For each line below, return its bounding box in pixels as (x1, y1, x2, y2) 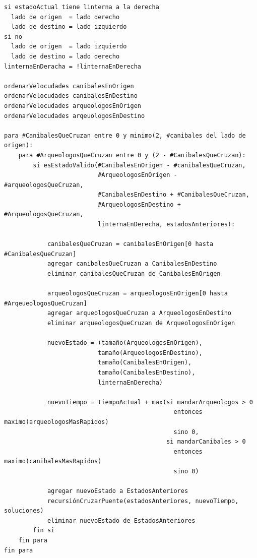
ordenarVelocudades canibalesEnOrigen (4, 82, 134, 90)
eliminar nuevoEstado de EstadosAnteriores (47, 517, 196, 524)
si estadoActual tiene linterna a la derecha (4, 4, 159, 11)
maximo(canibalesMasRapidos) (4, 458, 102, 465)
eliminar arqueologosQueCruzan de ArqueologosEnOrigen (47, 320, 235, 327)
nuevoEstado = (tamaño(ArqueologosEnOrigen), (47, 339, 203, 347)
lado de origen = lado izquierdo (11, 43, 127, 50)
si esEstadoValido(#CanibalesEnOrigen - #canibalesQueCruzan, (33, 161, 246, 169)
